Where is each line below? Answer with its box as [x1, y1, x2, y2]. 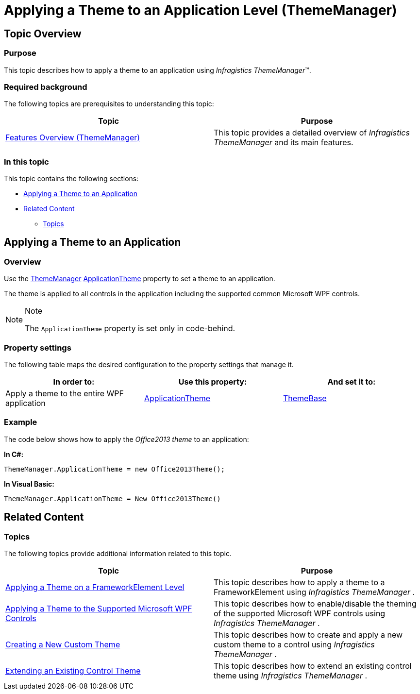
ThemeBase [283, 393, 327, 404]
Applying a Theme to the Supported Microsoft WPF [5, 603, 192, 613]
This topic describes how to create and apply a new [214, 629, 403, 640]
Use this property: [178, 377, 247, 387]
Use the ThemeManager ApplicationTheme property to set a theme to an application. [4, 274, 275, 283]
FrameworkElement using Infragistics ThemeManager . [214, 587, 415, 597]
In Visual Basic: [4, 479, 54, 488]
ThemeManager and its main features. [214, 137, 353, 148]
